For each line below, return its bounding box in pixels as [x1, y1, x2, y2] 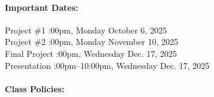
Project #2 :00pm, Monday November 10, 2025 [5, 35, 179, 48]
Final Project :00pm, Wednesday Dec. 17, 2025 [5, 47, 177, 59]
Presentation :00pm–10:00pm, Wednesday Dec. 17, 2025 [5, 59, 210, 71]
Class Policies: [5, 82, 65, 95]
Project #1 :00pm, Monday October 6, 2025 [5, 23, 167, 36]
